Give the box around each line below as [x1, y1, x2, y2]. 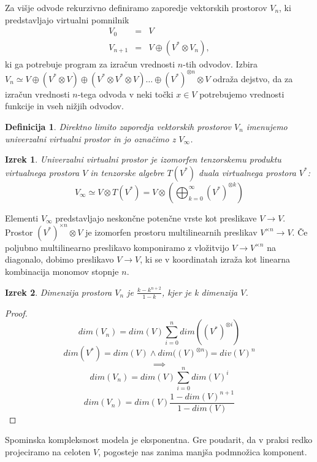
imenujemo [246, 120, 288, 133]
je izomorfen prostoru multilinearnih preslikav [85, 225, 258, 238]
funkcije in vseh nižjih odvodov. [5, 99, 124, 112]
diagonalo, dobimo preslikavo [5, 253, 114, 266]
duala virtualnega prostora [199, 166, 296, 179]
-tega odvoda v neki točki [77, 87, 174, 100]
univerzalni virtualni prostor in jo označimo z [5, 132, 176, 145]
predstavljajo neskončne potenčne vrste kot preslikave [55, 211, 257, 224]
